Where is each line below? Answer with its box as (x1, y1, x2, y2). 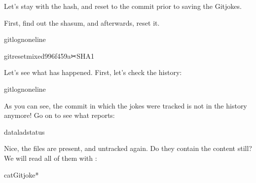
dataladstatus (4, 126, 45, 137)
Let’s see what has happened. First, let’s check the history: (4, 67, 182, 77)
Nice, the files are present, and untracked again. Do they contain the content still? (4, 143, 252, 153)
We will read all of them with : (4, 152, 97, 163)
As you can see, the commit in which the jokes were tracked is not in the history (4, 100, 247, 110)
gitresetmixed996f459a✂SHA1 (4, 50, 94, 61)
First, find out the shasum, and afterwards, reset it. (4, 17, 160, 28)
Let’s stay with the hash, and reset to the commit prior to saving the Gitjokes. (4, 1, 242, 11)
